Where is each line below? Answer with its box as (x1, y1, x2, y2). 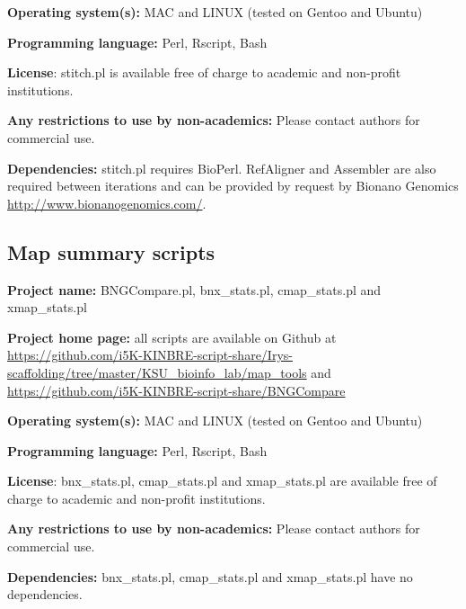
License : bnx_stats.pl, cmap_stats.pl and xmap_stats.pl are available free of (7, 471, 437, 490)
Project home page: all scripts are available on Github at (7, 327, 337, 346)
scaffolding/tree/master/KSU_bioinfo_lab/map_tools (7, 363, 307, 381)
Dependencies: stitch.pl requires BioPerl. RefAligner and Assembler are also (7, 158, 436, 177)
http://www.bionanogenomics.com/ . (7, 193, 207, 212)
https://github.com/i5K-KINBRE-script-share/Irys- (7, 345, 293, 364)
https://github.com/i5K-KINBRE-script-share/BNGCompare (7, 381, 346, 399)
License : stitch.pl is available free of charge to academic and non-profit (7, 63, 401, 82)
